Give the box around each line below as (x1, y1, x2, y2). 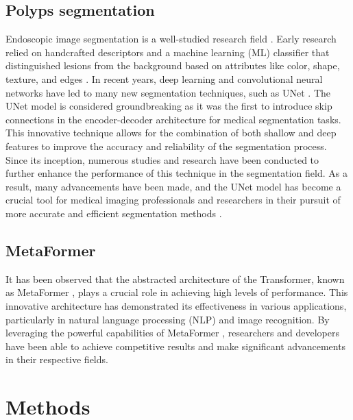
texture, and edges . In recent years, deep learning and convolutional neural (5, 71, 323, 86)
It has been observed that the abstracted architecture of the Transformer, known (5, 271, 345, 286)
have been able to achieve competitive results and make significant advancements (5, 338, 346, 353)
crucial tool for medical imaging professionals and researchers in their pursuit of (5, 193, 341, 207)
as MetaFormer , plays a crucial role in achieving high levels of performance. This (5, 285, 348, 299)
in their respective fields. (5, 352, 108, 367)
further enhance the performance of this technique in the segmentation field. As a (5, 166, 348, 180)
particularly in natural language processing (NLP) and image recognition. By (5, 312, 330, 326)
